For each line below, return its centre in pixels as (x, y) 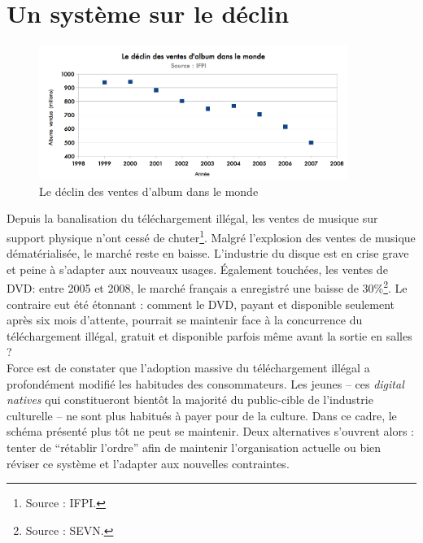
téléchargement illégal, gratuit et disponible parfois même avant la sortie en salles (209, 335)
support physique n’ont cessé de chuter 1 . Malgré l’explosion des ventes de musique (211, 236)
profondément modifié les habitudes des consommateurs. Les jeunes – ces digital (205, 383)
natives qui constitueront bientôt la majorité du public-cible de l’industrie (190, 400)
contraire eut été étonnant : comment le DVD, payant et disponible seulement (201, 304)
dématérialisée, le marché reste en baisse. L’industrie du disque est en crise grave (208, 253)
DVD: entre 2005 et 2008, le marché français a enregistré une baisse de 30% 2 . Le (207, 287)
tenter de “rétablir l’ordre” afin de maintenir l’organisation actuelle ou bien (194, 447)
